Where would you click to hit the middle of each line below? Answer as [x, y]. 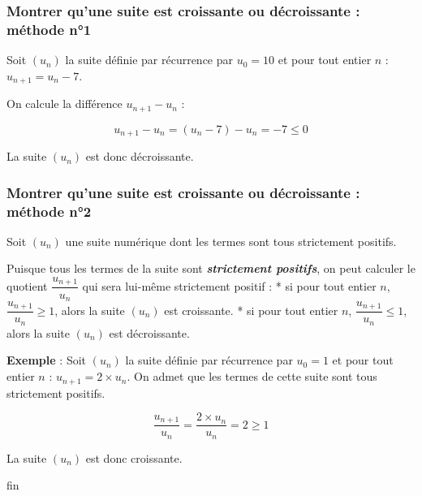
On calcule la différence [65, 104]
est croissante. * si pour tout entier [251, 310]
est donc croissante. [134, 457]
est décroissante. [149, 332]
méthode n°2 [49, 211]
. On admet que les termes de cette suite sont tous [252, 376]
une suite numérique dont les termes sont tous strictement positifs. [231, 241]
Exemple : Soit [47, 360]
